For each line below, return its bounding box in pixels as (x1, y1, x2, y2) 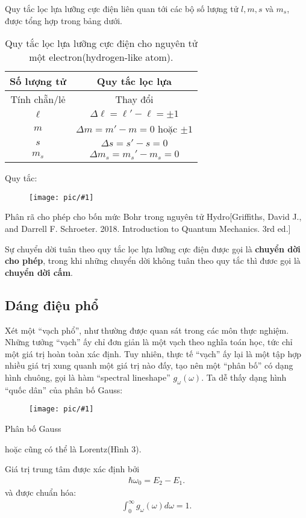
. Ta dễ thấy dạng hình (201, 370, 287, 383)
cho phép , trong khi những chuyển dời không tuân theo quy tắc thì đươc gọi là (5, 254, 301, 267)
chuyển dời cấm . (5, 266, 73, 278)
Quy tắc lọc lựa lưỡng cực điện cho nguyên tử (5, 36, 198, 51)
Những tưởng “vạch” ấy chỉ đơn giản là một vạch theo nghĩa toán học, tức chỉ (5, 335, 293, 348)
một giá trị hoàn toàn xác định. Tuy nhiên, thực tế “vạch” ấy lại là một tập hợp (5, 347, 302, 360)
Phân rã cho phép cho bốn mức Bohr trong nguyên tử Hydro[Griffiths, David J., (5, 210, 302, 223)
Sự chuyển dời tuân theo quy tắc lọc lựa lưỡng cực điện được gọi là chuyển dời (5, 242, 301, 255)
